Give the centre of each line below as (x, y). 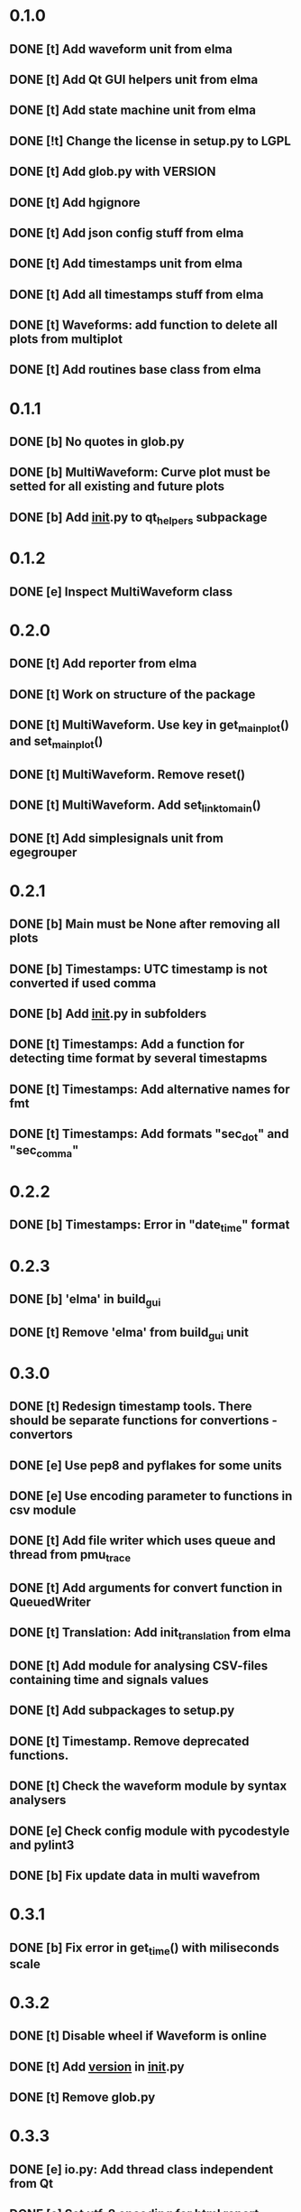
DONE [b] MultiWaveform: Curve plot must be (140, 472)
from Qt (32, 2184)
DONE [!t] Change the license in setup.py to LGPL (150, 141)
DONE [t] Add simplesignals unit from (116, 838)
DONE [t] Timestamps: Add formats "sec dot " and (149, 1135)
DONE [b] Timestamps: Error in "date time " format (150, 1226)
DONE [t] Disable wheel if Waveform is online (138, 2036)
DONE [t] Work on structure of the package (132, 694)
